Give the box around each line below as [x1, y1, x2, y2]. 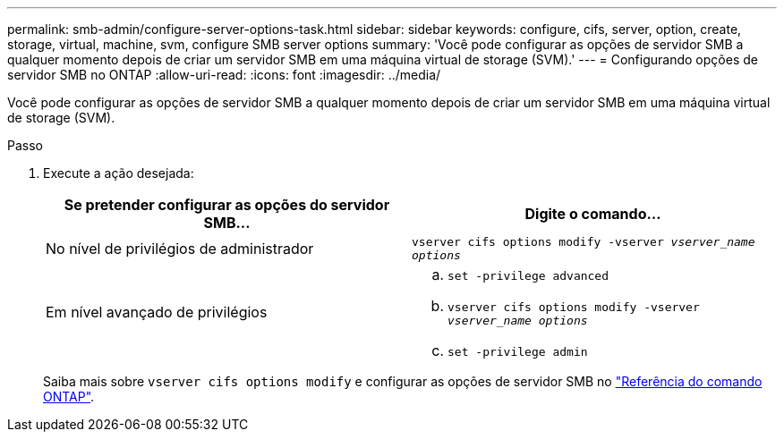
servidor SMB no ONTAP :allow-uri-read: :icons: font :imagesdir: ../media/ [7, 67, 441, 82]
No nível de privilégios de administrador [46, 240, 314, 257]
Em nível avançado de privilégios [46, 303, 268, 321]
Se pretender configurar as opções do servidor [64, 196, 390, 214]
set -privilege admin [447, 345, 588, 359]
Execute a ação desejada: [43, 165, 194, 181]
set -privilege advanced [447, 269, 609, 283]
